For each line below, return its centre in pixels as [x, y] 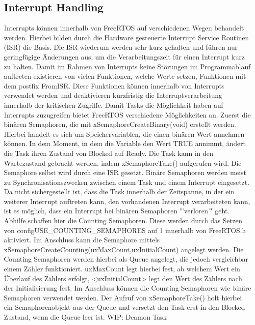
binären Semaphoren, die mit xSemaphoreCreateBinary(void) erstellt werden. [120, 124]
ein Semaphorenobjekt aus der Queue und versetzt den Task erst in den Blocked [125, 307]
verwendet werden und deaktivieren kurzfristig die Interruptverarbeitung [113, 95]
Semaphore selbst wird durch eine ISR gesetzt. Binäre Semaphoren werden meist [125, 172]
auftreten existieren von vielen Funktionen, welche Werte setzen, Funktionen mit [125, 76]
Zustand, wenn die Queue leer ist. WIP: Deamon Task [85, 317]
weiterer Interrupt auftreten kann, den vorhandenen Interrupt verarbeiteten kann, [127, 201]
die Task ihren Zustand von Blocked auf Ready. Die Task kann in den [109, 153]
